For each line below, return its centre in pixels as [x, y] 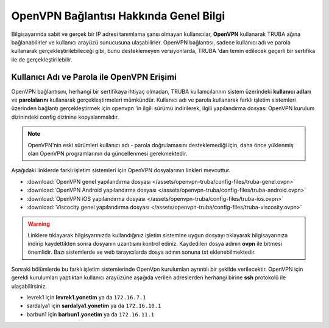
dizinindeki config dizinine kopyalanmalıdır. [65, 117]
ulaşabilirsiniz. [29, 286]
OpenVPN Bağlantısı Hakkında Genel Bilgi [118, 16]
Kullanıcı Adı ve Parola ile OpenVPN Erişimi [94, 77]
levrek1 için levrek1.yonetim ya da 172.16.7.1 [86, 298]
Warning [39, 224]
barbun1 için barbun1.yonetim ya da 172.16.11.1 [90, 314]
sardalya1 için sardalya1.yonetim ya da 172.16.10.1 [94, 306]
